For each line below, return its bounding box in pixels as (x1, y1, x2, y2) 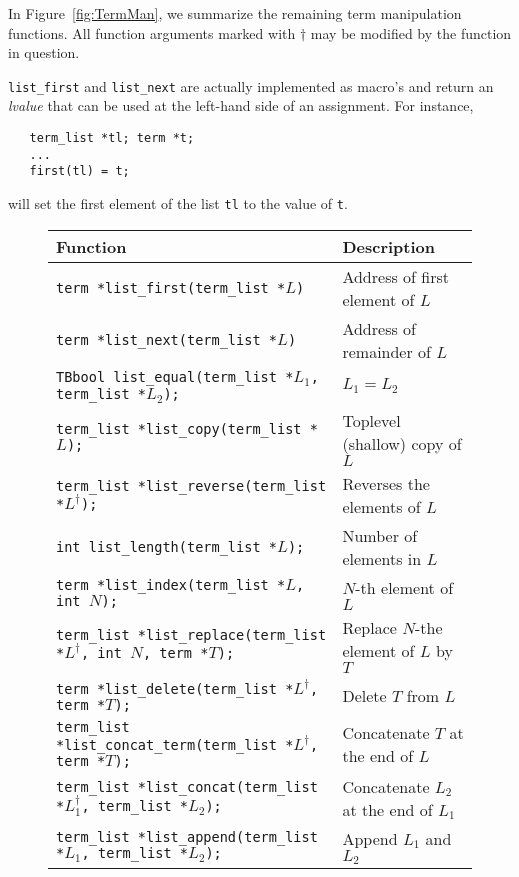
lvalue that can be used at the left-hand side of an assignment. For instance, (8, 95, 474, 116)
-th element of (355, 575, 454, 599)
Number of (342, 523, 418, 547)
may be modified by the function (310, 22, 512, 43)
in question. (8, 42, 80, 63)
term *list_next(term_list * (56, 331, 277, 348)
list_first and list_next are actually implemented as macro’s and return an (8, 75, 494, 96)
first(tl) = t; (29, 164, 130, 179)
